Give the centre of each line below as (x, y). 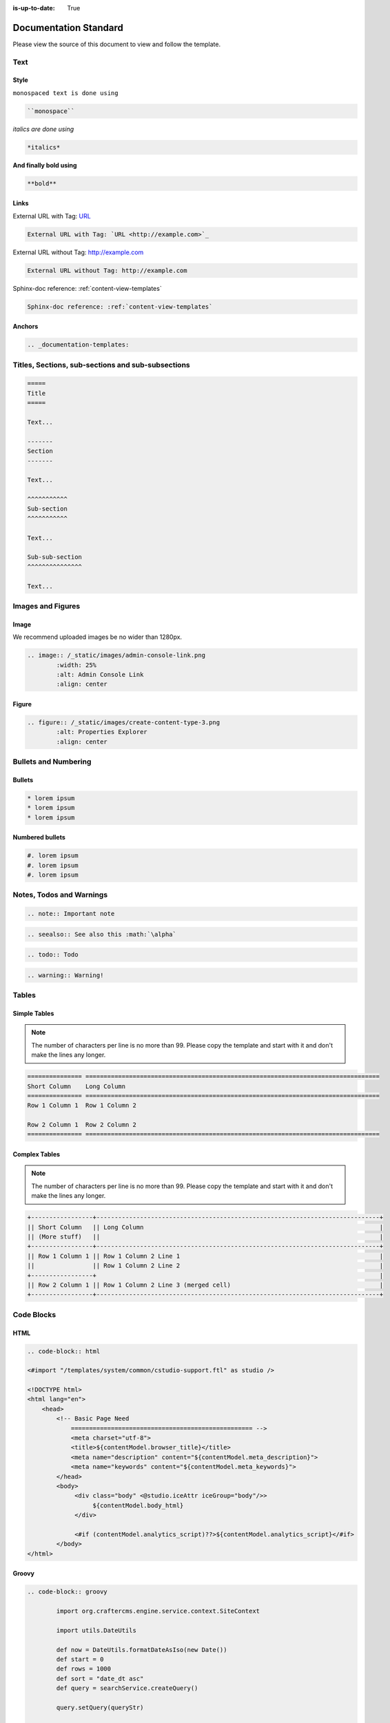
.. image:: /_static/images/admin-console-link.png (116, 655)
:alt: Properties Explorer (102, 732)
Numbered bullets (39, 837)
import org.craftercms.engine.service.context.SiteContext (158, 1611)
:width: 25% (76, 665)
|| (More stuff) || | (205, 1237)
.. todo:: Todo (53, 955)
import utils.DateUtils (96, 1630)
